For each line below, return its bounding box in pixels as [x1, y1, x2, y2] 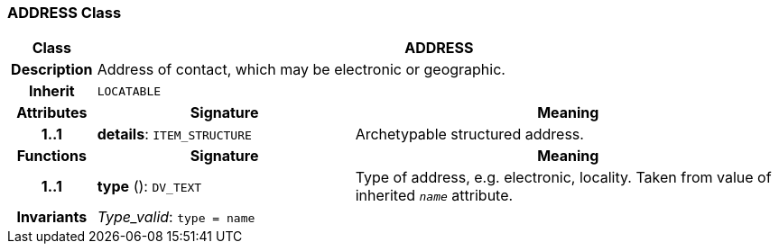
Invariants [16, 208, 88, 227]
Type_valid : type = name [97, 208, 255, 227]
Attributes [16, 103, 88, 122]
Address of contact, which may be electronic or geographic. [97, 60, 505, 79]
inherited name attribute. [355, 186, 514, 205]
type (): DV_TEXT [97, 177, 202, 196]
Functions [16, 147, 87, 166]
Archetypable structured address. [355, 125, 584, 144]
